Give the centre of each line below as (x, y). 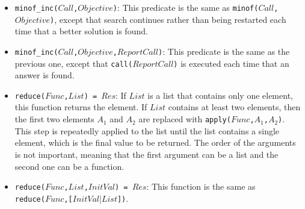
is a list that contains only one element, (220, 95)
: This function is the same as (201, 186)
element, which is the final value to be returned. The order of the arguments (155, 142)
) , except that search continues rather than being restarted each (168, 19)
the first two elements (54, 119)
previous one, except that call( (74, 63)
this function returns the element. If (81, 107)
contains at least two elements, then (234, 107)
